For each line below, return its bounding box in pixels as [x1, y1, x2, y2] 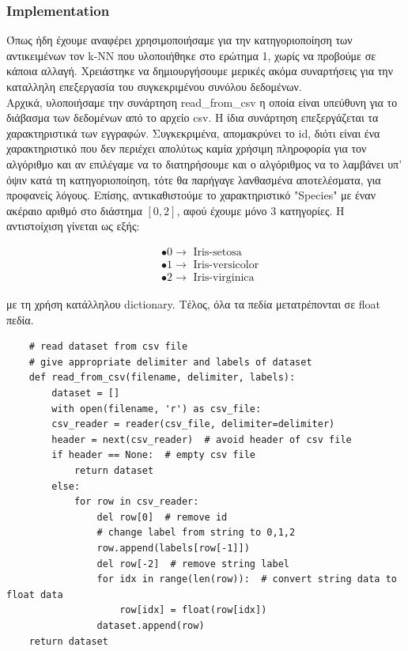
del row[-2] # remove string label [96, 558, 289, 570]
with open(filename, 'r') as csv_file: [51, 403, 262, 414]
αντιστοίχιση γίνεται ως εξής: [6, 218, 140, 234]
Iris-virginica [193, 272, 255, 284]
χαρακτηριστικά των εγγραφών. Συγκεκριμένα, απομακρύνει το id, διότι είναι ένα [6, 124, 380, 141]
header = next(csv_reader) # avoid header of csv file [51, 433, 352, 445]
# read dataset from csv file [28, 341, 188, 353]
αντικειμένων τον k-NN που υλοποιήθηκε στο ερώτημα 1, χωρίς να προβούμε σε [6, 47, 376, 63]
